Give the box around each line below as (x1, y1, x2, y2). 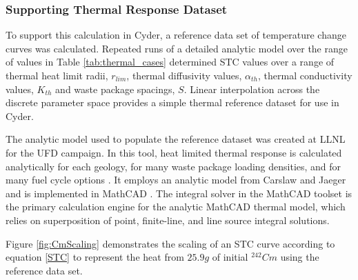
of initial (212, 250, 248, 264)
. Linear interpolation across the (183, 81, 320, 96)
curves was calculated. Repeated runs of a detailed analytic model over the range (6, 41, 348, 55)
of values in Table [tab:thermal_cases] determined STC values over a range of (6, 54, 335, 69)
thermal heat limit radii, (6, 68, 108, 82)
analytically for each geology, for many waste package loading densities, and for (6, 159, 341, 173)
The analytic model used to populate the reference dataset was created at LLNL (6, 132, 346, 146)
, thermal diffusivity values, (126, 68, 242, 82)
